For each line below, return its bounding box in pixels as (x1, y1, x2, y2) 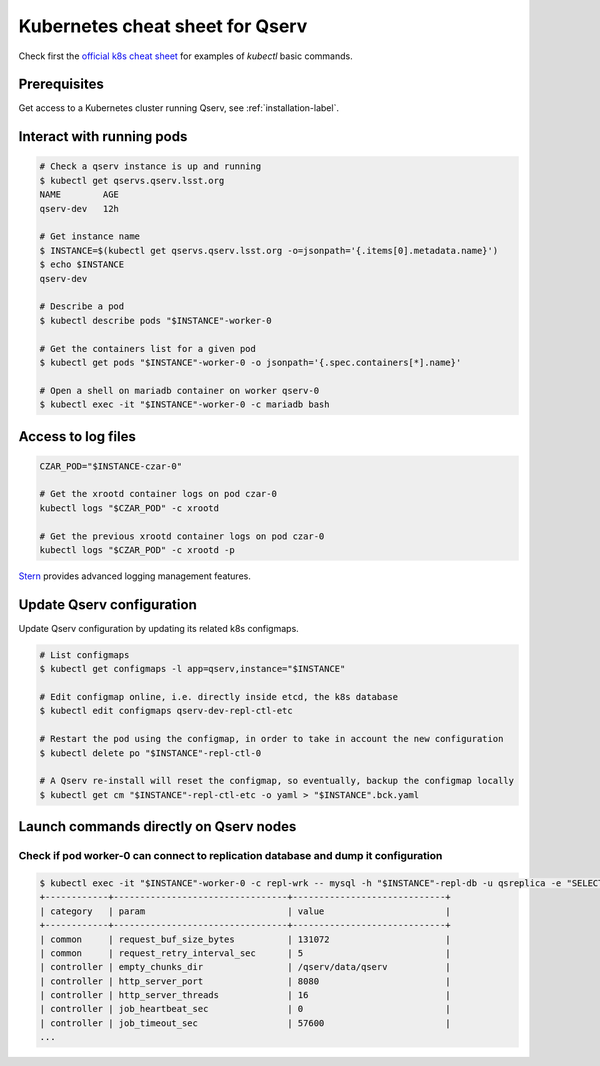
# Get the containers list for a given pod (39, 343, 257, 354)
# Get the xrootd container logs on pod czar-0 (39, 488, 277, 500)
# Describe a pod (39, 301, 125, 312)
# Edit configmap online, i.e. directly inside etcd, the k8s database (39, 691, 399, 703)
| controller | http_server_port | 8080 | (39, 975, 452, 987)
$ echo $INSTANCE (39, 259, 125, 270)
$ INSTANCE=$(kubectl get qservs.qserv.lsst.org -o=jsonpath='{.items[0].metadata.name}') (39, 245, 499, 256)
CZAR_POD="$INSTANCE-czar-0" (39, 460, 183, 472)
